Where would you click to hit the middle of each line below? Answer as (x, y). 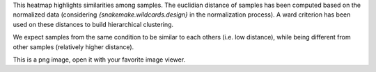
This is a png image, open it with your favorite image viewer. (99, 60)
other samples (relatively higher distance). (73, 47)
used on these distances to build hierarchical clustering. (93, 24)
